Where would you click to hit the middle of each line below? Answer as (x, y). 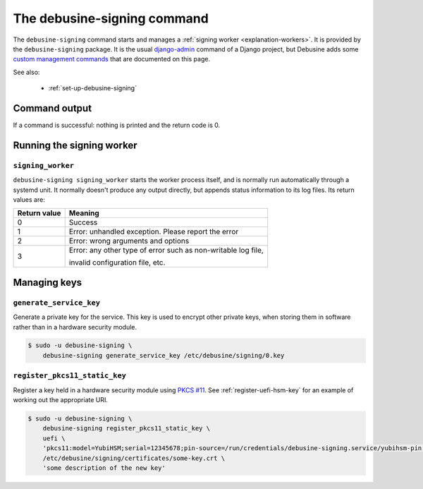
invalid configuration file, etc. (117, 262)
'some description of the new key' (104, 468)
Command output (52, 108)
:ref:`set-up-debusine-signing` (93, 88)
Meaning (84, 213)
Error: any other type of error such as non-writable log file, (166, 250)
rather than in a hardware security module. (75, 327)
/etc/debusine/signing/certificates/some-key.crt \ (134, 458)
